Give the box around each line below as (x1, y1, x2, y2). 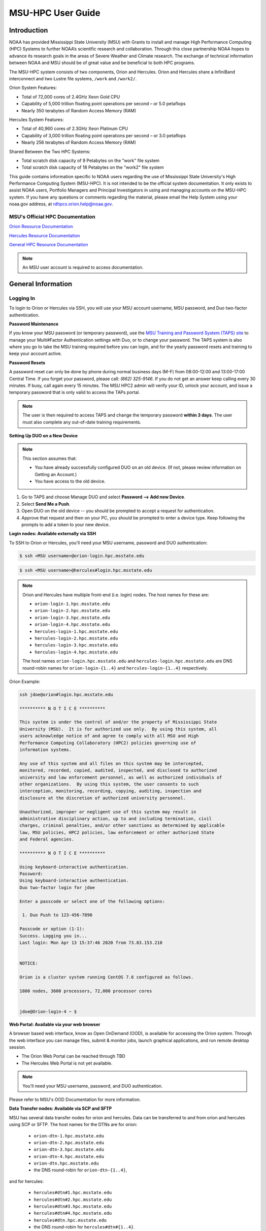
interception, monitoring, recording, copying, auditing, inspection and (19, 788, 201, 794)
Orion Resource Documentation (9, 224, 73, 229)
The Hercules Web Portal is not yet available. (21, 1060, 113, 1066)
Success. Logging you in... (19, 933, 87, 939)
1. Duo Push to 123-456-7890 (22, 912, 93, 918)
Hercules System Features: (9, 116, 64, 123)
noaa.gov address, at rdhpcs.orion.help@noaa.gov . (9, 201, 113, 207)
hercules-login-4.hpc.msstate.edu (34, 649, 118, 655)
